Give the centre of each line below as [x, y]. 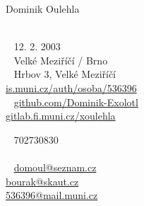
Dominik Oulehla [43, 8]
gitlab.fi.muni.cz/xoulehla [61, 116]
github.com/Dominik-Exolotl [76, 102]
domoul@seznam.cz [55, 167]
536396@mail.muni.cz [52, 195]
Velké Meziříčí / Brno [61, 60]
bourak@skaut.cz [42, 181]
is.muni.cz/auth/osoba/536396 [71, 87]
